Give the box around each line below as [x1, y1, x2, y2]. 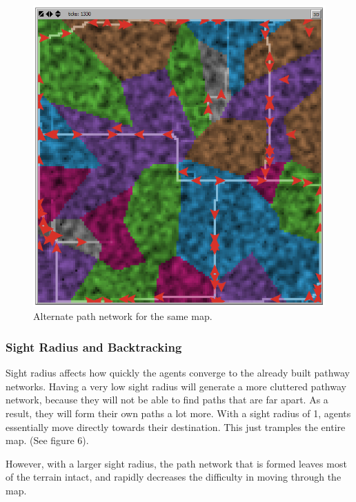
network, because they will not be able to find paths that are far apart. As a [6, 392, 328, 407]
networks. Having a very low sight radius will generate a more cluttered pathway [6, 379, 346, 393]
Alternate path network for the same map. [33, 309, 212, 323]
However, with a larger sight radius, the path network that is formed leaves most [6, 456, 347, 470]
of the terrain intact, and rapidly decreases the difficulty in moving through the [6, 470, 342, 484]
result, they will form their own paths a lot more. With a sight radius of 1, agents [6, 405, 351, 420]
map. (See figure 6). [6, 433, 89, 448]
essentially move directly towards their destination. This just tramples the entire [6, 419, 346, 434]
